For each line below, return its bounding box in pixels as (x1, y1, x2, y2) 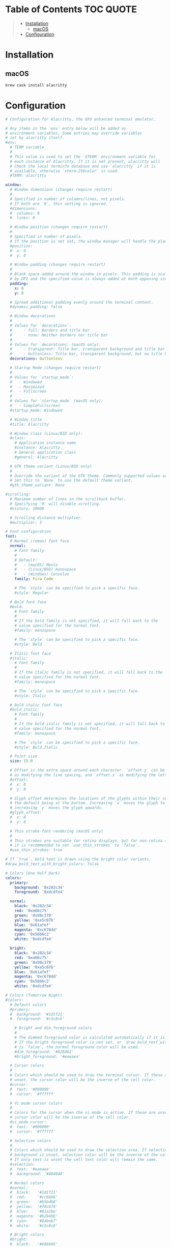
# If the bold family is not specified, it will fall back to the (14, 618, 158, 623)
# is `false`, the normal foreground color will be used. (14, 1044, 140, 1050)
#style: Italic (14, 693, 47, 698)
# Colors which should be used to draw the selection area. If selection (10, 1148, 169, 1153)
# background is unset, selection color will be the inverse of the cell (10, 1152, 169, 1157)
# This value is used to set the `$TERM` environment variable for (10, 154, 156, 159)
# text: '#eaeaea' (10, 1166, 51, 1172)
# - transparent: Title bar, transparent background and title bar (10, 347, 165, 352)
